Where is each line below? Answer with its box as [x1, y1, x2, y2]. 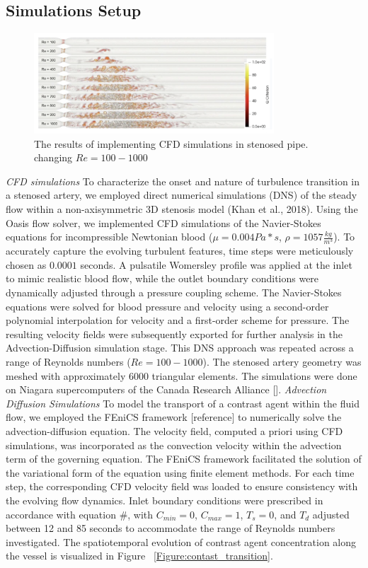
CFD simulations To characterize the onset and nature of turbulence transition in [6, 173, 360, 188]
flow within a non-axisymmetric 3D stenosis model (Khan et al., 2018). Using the [6, 201, 358, 216]
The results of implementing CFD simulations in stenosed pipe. [34, 136, 309, 151]
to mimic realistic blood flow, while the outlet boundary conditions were [6, 271, 319, 286]
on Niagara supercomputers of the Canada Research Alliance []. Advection [6, 382, 327, 397]
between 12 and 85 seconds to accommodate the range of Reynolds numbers [6, 521, 335, 535]
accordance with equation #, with [6, 506, 154, 521]
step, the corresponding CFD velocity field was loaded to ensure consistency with [6, 479, 358, 494]
